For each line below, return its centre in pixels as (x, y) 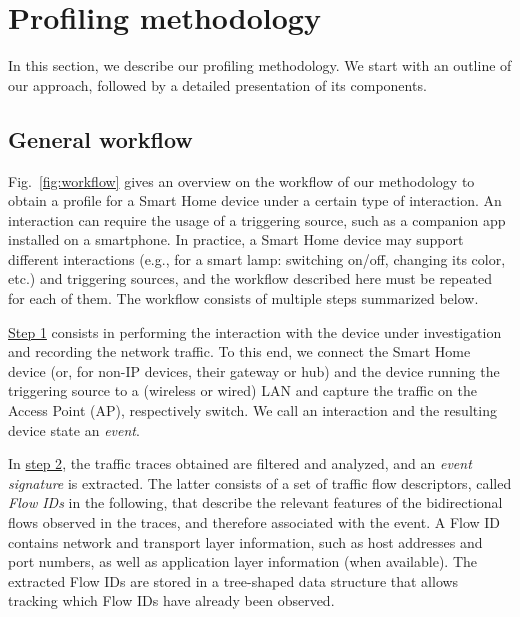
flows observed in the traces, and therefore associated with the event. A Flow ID (254, 522)
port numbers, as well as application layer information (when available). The (243, 561)
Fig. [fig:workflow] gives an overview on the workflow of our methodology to (241, 180)
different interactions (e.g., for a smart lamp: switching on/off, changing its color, (257, 258)
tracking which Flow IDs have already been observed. (171, 600)
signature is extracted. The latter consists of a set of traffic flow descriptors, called (260, 482)
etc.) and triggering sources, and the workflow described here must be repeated (250, 278)
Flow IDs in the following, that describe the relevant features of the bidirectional (255, 502)
